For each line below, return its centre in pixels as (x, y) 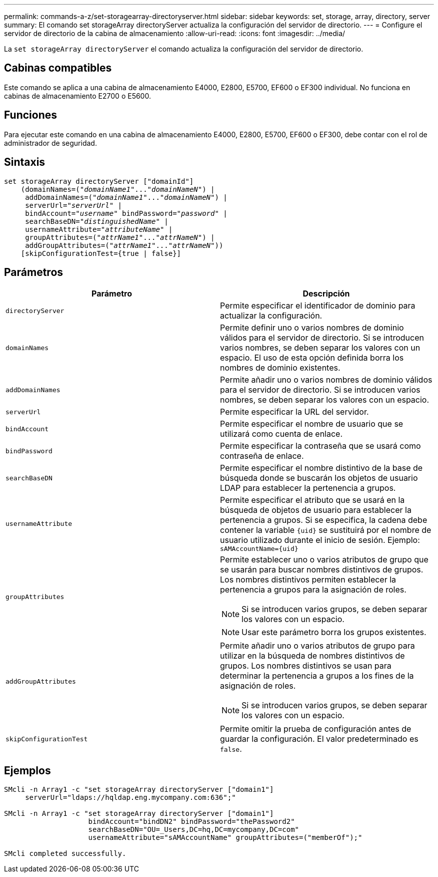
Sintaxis (25, 162)
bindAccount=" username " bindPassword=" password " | (126, 213)
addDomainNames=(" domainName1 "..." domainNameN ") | (126, 197)
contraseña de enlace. (262, 456)
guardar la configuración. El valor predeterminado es (319, 739)
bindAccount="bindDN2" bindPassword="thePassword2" (191, 822)
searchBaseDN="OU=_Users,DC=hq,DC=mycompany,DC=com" (194, 830)
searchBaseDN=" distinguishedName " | (97, 221)
